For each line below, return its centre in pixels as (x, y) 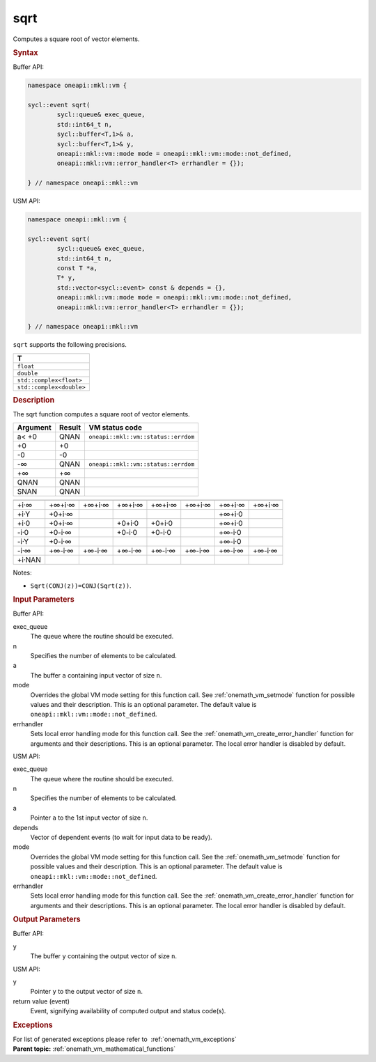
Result (70, 428)
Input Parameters (44, 600)
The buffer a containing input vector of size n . (96, 675)
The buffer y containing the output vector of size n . (104, 956)
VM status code (115, 428)
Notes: (22, 573)
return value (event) (41, 1001)
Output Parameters (47, 919)
